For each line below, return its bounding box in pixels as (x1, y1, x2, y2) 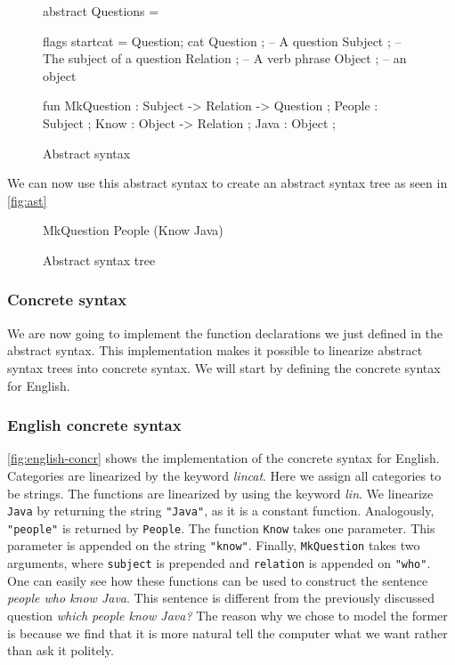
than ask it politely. (7, 641, 114, 660)
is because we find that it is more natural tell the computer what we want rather (7, 623, 448, 642)
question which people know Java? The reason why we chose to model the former (7, 605, 448, 624)
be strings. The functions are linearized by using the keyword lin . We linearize (7, 483, 434, 502)
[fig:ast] (7, 191, 47, 209)
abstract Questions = (43, 2, 159, 20)
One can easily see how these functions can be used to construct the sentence (7, 571, 428, 589)
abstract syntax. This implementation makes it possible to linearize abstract (7, 341, 423, 360)
